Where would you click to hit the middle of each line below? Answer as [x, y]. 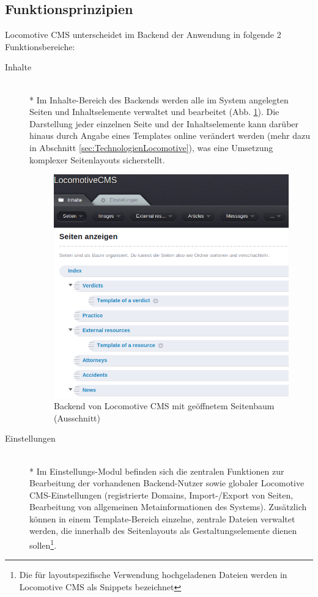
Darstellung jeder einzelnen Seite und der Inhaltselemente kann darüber [164, 123]
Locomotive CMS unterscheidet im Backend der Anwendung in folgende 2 [143, 35]
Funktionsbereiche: [40, 46]
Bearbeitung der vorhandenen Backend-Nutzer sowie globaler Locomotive [167, 483]
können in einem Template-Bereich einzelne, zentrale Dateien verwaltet [162, 518]
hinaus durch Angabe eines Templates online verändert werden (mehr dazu [170, 135]
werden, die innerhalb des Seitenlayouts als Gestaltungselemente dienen [163, 531]
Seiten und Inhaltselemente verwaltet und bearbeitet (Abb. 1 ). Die [154, 112]
